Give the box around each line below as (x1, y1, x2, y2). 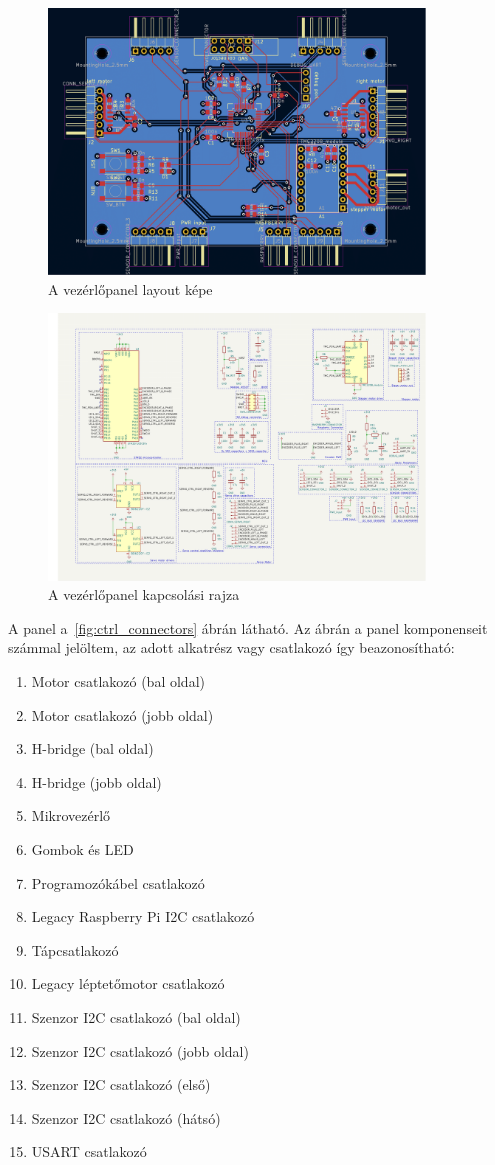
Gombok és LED (31, 838, 134, 859)
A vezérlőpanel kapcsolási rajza (48, 584, 240, 605)
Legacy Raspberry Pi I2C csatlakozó (31, 906, 255, 927)
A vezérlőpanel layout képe (48, 278, 213, 299)
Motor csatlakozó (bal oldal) (31, 670, 205, 691)
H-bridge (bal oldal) (31, 738, 154, 759)
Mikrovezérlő (31, 805, 111, 826)
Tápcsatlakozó (31, 939, 119, 960)
